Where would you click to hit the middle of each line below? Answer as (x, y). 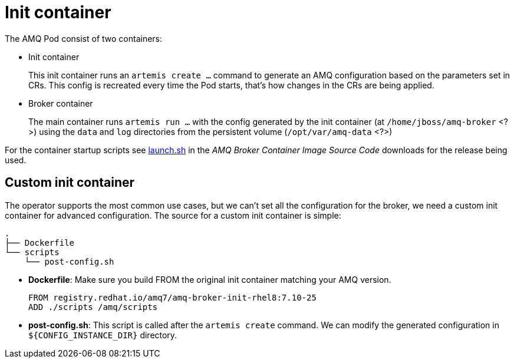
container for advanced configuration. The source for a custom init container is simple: (173, 215)
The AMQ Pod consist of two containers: (84, 38)
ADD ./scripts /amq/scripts (93, 307)
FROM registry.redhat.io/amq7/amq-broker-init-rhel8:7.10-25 (172, 297)
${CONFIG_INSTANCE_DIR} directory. (103, 335)
